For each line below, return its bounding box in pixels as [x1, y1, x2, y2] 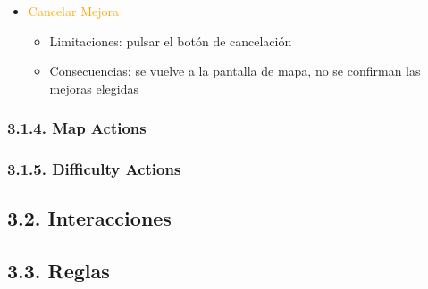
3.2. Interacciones [7, 204, 172, 232]
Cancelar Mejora [28, 2, 119, 20]
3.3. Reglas [7, 257, 110, 285]
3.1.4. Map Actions [7, 117, 147, 139]
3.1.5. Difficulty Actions [7, 158, 181, 180]
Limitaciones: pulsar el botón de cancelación [49, 31, 292, 50]
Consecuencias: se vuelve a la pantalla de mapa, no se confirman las [49, 62, 421, 80]
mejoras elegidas [49, 78, 138, 97]
